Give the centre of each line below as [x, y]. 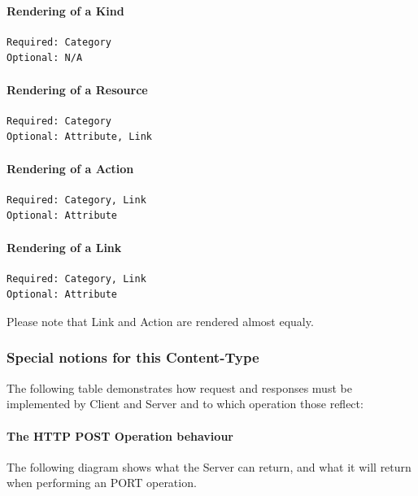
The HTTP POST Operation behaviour [120, 435]
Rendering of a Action [70, 168]
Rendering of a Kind [65, 10]
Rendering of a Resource [77, 89]
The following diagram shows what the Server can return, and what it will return [209, 466]
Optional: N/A [45, 58]
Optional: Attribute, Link [79, 137]
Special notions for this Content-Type [133, 357]
